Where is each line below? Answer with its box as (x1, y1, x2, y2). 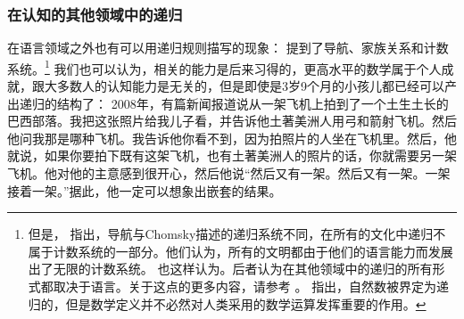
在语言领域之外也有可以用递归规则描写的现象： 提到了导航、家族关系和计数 (7, 38, 449, 57)
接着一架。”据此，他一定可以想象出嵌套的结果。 (7, 181, 282, 200)
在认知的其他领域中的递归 (7, 3, 183, 25)
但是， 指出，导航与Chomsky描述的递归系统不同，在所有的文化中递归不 (28, 225, 446, 243)
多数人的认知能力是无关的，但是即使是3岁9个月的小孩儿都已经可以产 (56, 77, 457, 95)
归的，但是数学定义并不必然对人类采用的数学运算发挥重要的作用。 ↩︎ (28, 294, 427, 313)
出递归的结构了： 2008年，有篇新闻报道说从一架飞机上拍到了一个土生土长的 (7, 94, 449, 112)
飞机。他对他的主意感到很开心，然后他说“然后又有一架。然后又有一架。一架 (7, 164, 451, 183)
